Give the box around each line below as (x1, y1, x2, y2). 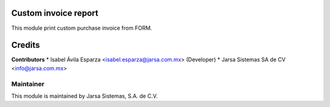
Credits (11, 40, 40, 50)
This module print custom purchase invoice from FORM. (11, 24, 152, 32)
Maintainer (11, 80, 45, 88)
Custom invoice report (11, 8, 99, 18)
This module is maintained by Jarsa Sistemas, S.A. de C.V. (11, 92, 158, 100)
